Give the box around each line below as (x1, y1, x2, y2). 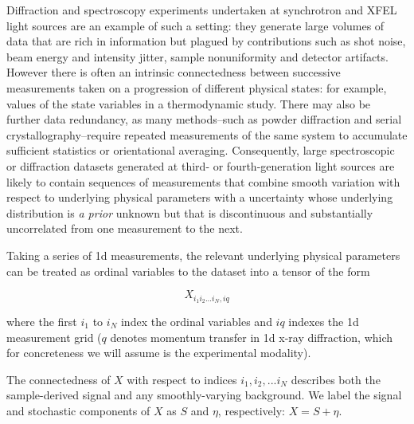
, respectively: (217, 402, 285, 418)
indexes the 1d (288, 312, 359, 329)
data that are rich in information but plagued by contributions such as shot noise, (6, 33, 406, 49)
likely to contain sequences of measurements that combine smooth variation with (6, 173, 400, 190)
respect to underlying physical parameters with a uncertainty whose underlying (6, 189, 393, 206)
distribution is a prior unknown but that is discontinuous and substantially (6, 204, 373, 221)
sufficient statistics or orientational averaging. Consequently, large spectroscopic (6, 142, 395, 159)
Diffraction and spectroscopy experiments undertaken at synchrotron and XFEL (6, 2, 397, 18)
